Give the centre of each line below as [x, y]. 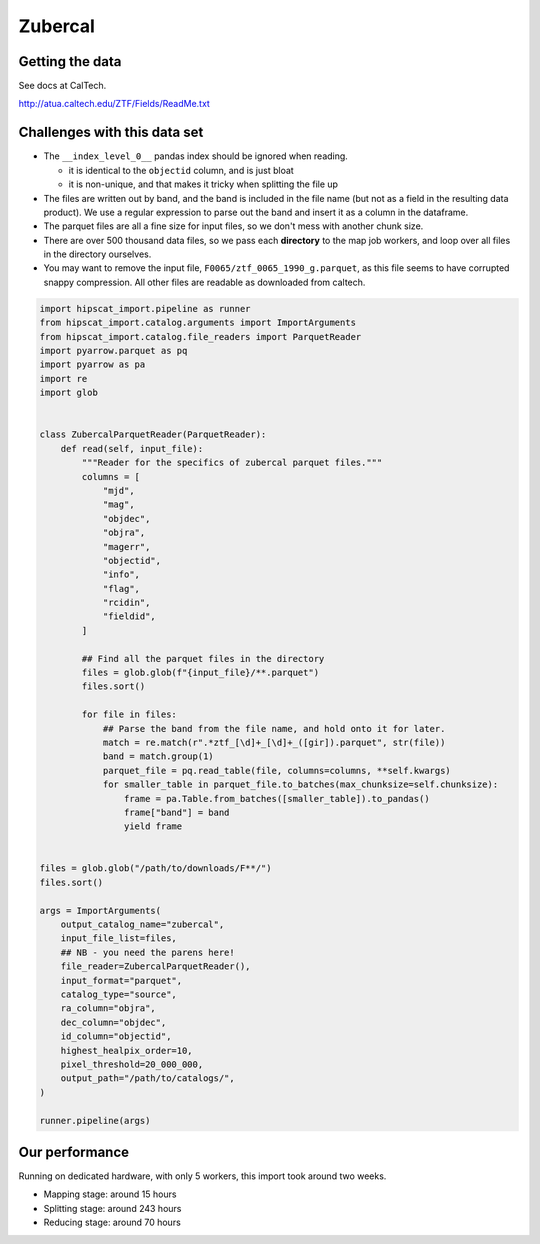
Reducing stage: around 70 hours [112, 1222]
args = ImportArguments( [100, 910]
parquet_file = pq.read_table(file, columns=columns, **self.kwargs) [277, 770]
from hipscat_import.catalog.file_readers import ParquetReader [200, 336]
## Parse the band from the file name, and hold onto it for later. [274, 728]
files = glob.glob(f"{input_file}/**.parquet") [200, 673]
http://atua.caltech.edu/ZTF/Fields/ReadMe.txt [114, 104]
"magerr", [126, 546]
